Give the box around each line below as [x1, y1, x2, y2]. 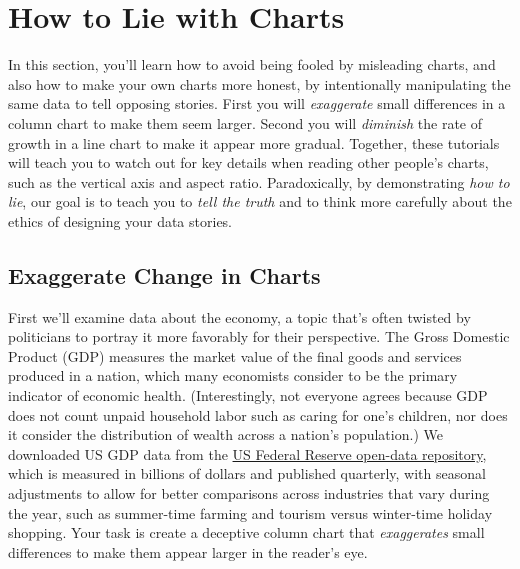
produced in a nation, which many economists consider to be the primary [8, 365, 458, 386]
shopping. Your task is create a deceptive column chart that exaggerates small [8, 522, 485, 543]
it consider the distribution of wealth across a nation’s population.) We [8, 424, 443, 445]
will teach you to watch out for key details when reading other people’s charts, [8, 152, 489, 173]
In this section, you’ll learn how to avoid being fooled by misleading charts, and [8, 54, 496, 75]
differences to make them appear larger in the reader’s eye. [8, 541, 368, 562]
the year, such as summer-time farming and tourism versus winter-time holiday [8, 502, 493, 523]
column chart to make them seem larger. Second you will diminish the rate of [8, 112, 482, 133]
